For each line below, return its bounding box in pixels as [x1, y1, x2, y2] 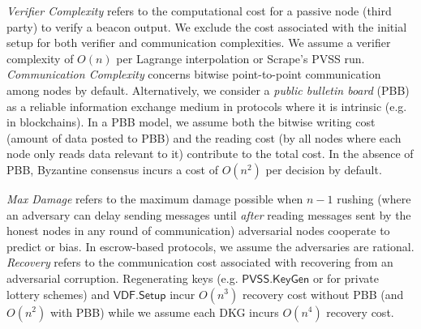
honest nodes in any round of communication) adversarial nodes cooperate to [6, 222, 390, 239]
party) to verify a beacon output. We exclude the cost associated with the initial [6, 18, 407, 35]
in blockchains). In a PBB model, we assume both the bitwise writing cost [6, 113, 376, 130]
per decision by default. [265, 160, 382, 177]
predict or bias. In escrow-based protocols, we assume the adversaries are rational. [6, 237, 415, 254]
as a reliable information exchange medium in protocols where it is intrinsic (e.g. [6, 97, 407, 114]
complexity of [6, 49, 74, 66]
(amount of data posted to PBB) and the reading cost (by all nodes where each [6, 129, 402, 146]
